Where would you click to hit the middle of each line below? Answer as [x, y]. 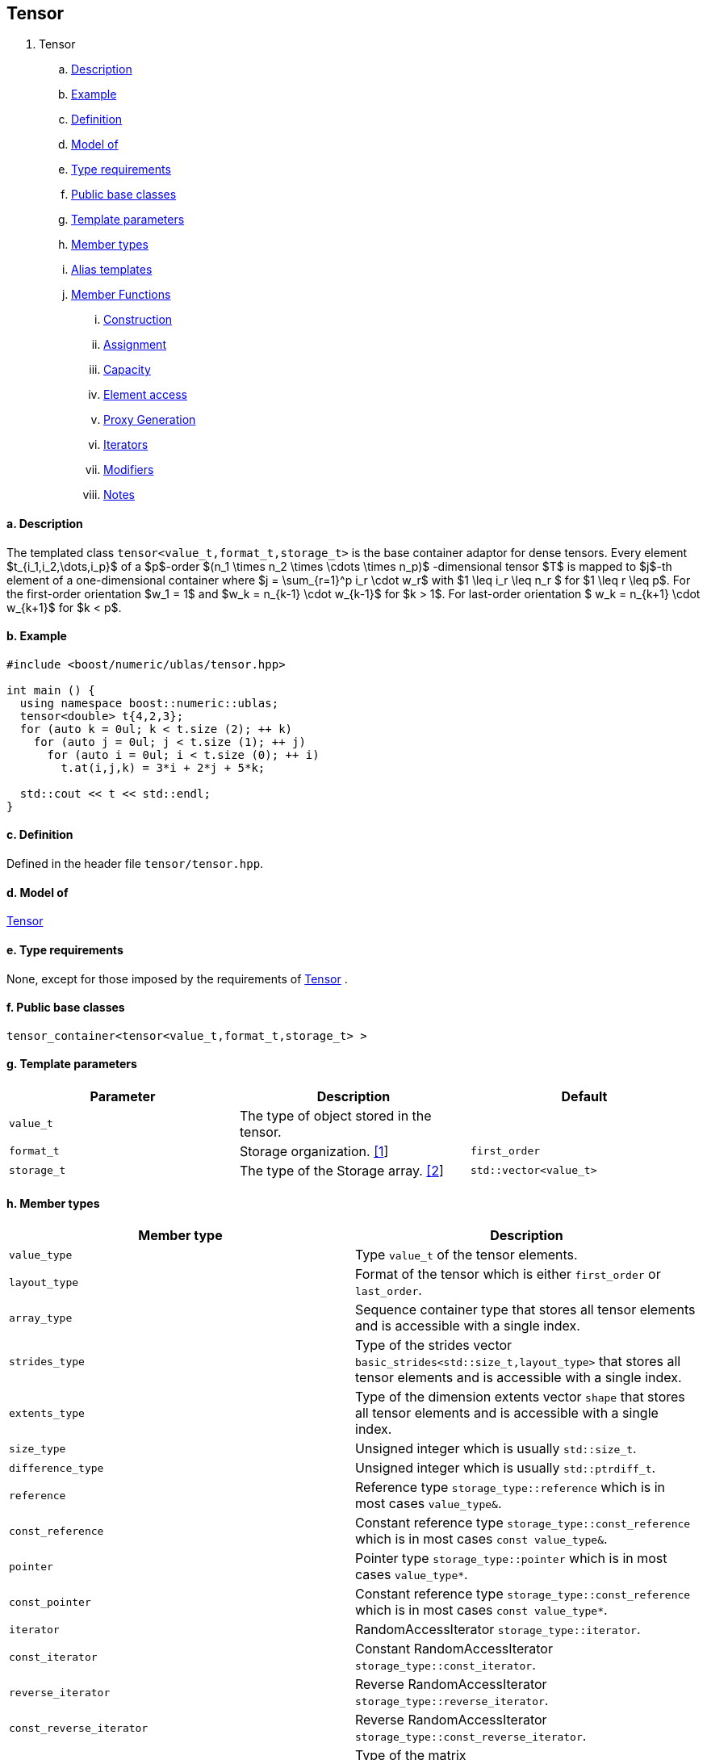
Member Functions [121, 295]
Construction [138, 320]
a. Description [45, 524]
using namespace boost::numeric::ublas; [149, 703]
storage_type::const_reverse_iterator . [471, 1736]
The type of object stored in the [335, 1115]
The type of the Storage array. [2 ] [341, 1170]
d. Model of [38, 892]
